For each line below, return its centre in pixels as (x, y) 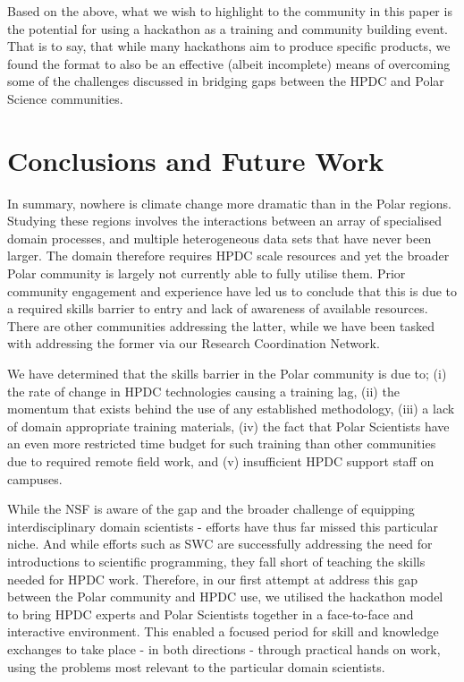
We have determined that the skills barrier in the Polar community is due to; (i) (227, 374)
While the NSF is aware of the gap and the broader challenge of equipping (211, 509)
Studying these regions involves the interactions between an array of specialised (224, 221)
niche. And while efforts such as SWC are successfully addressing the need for (220, 544)
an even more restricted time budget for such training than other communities (222, 443)
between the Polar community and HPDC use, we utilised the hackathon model (225, 597)
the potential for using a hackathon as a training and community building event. (228, 28)
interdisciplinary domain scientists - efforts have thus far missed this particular (223, 526)
